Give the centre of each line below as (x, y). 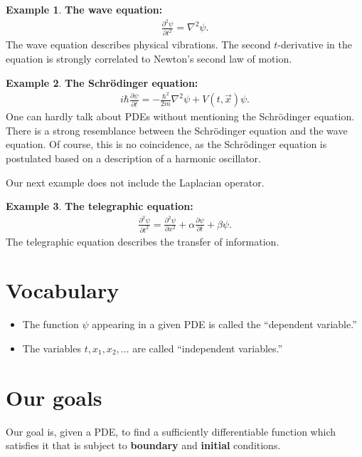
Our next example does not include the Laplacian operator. (135, 182)
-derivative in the (315, 44)
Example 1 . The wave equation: (84, 9)
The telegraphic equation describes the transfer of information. (143, 241)
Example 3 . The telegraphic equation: (100, 206)
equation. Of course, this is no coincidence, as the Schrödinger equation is (166, 144)
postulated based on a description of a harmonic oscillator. (134, 158)
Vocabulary (63, 290)
